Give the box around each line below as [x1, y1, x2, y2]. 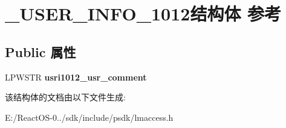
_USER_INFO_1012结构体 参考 [5, 1, 282, 26]
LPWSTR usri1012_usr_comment [5, 70, 147, 83]
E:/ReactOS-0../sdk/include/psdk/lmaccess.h [5, 111, 174, 123]
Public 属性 [5, 42, 76, 61]
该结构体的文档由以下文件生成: [5, 91, 126, 103]
